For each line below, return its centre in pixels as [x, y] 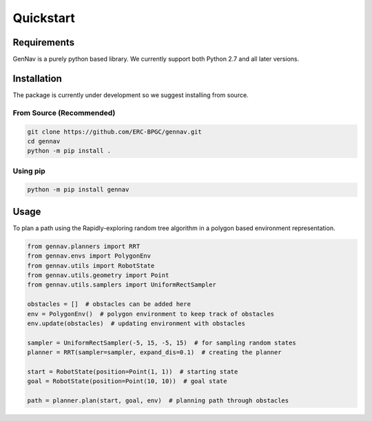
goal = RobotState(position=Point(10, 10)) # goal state [127, 381]
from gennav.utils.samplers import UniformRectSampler [122, 285]
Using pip [29, 171]
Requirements [44, 42]
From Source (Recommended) [64, 112]
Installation [37, 78]
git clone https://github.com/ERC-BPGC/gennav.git [115, 132]
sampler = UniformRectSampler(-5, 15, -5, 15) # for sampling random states [162, 342]
